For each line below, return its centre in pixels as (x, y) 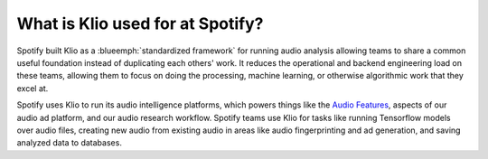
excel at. (33, 88)
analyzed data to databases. (69, 143)
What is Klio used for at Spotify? (140, 23)
